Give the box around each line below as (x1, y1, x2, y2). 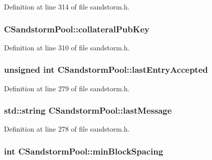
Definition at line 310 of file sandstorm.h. (4, 42, 130, 52)
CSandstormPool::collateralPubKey (4, 22, 150, 35)
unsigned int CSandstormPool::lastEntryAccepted (4, 63, 208, 76)
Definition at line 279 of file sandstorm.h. (4, 83, 130, 93)
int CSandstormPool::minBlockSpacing (4, 145, 163, 157)
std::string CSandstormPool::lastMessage (4, 104, 172, 117)
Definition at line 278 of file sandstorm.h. (4, 124, 130, 134)
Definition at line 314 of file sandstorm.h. (4, 1, 130, 11)
